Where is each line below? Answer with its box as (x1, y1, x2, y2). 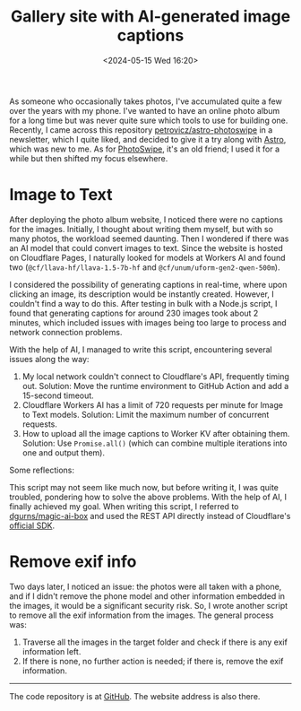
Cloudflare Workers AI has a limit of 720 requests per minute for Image (21, 399, 284, 410)
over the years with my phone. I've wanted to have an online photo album (9, 105, 280, 116)
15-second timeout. (21, 390, 94, 401)
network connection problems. (9, 326, 123, 337)
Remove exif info (9, 551, 137, 572)
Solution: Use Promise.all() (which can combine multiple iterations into (21, 438, 288, 448)
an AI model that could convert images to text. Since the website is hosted (9, 242, 284, 253)
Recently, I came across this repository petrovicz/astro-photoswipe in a (9, 124, 273, 135)
